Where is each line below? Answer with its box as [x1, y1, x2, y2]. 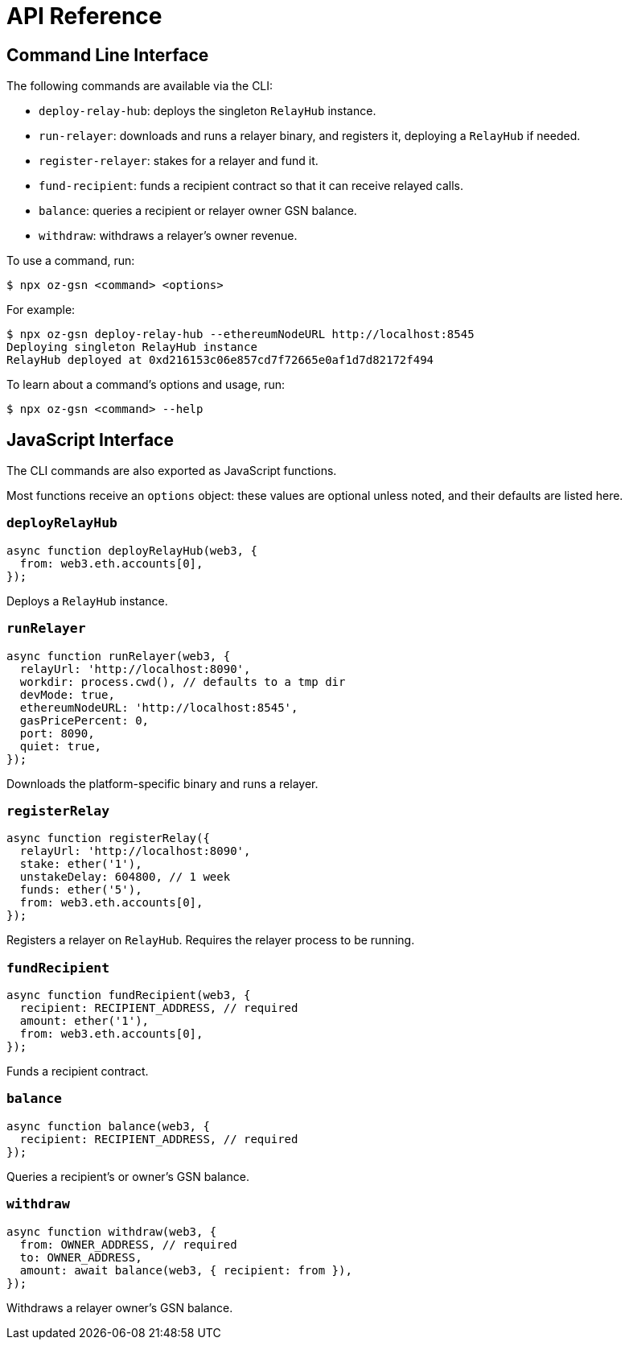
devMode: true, [19, 687, 115, 701]
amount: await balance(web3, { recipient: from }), [19, 1263, 352, 1277]
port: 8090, [19, 726, 95, 740]
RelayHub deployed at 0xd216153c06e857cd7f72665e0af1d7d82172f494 [6, 353, 434, 367]
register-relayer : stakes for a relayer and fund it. [39, 154, 319, 168]
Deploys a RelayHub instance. [6, 593, 168, 608]
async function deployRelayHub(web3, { [6, 543, 257, 557]
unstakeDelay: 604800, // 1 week [19, 870, 231, 884]
